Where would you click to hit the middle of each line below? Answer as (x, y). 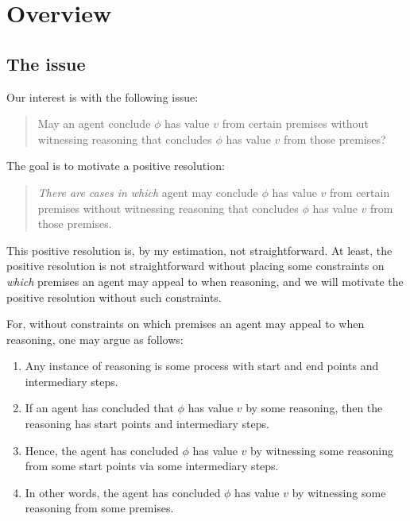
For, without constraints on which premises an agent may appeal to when (186, 324)
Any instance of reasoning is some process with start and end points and (202, 366)
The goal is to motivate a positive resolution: (116, 166)
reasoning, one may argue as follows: (95, 339)
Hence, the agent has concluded (102, 450)
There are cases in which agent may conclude (148, 192)
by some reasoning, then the (314, 408)
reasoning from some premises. (99, 508)
